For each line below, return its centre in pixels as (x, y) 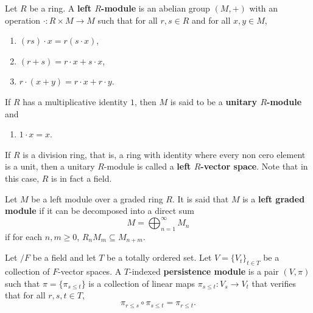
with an (264, 8)
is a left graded (274, 198)
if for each (24, 237)
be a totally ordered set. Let (159, 257)
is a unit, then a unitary (50, 166)
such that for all (128, 20)
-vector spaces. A (90, 271)
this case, (22, 178)
